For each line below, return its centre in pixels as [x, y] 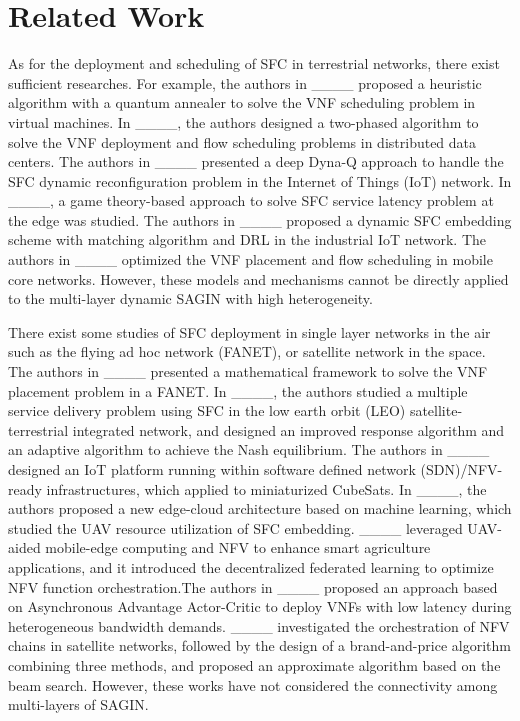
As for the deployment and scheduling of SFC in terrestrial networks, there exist [254, 63]
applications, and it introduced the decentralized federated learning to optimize [251, 566]
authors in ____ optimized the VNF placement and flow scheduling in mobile [250, 259]
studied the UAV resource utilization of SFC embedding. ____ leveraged [235, 527]
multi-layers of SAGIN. [78, 704]
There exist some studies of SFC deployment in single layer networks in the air [249, 331]
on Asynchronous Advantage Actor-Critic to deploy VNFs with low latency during [260, 606]
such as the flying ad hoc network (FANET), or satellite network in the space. [247, 351]
